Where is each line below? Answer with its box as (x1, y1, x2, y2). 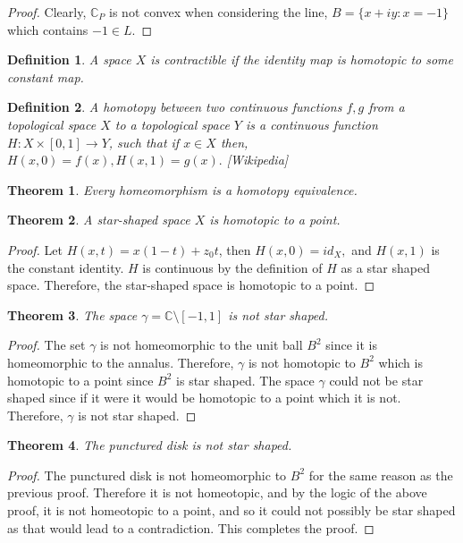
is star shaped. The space (176, 370, 315, 389)
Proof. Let (7, 240, 63, 259)
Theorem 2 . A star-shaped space (7, 210, 190, 229)
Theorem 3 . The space (7, 305, 138, 324)
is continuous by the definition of (142, 258, 323, 276)
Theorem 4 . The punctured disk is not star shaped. (7, 436, 292, 454)
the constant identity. (7, 258, 124, 276)
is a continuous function (246, 115, 378, 133)
